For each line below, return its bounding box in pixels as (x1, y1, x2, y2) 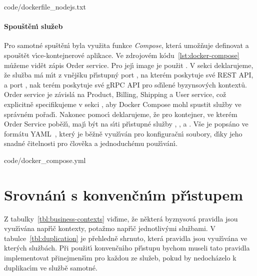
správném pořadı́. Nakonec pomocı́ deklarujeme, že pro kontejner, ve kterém (4, 108, 237, 119)
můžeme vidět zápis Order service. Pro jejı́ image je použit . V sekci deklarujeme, (4, 59, 253, 70)
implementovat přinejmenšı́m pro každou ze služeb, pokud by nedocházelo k (4, 252, 236, 263)
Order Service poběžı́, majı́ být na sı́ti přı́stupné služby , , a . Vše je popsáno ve (4, 118, 248, 129)
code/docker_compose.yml (4, 154, 86, 165)
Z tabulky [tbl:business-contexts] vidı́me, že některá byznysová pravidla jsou (4, 213, 238, 223)
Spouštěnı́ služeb (4, 21, 63, 31)
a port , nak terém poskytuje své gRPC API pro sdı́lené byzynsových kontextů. (4, 79, 247, 89)
